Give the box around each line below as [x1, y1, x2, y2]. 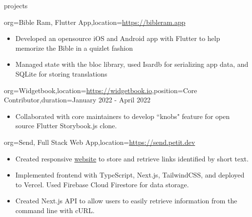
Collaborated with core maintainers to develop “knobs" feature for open [15, 111, 230, 121]
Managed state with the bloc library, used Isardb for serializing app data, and [15, 59, 249, 69]
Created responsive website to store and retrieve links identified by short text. [15, 153, 249, 163]
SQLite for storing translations [15, 68, 107, 79]
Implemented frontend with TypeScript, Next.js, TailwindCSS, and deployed [15, 170, 245, 180]
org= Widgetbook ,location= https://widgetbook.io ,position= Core [4, 85, 197, 95]
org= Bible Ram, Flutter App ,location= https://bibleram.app [4, 17, 186, 27]
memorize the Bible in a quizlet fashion [15, 42, 133, 53]
